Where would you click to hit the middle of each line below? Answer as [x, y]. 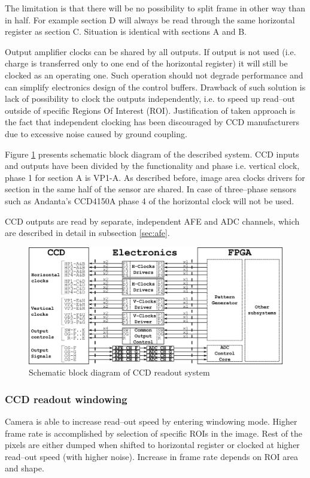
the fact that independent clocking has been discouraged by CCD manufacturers [152, 122]
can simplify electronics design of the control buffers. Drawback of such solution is [155, 87]
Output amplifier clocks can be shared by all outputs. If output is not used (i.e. [151, 51]
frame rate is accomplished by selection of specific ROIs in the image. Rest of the [154, 433]
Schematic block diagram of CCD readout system [119, 372]
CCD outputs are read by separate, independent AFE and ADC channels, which [152, 221]
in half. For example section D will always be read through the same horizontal [150, 19]
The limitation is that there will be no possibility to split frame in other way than [155, 8]
